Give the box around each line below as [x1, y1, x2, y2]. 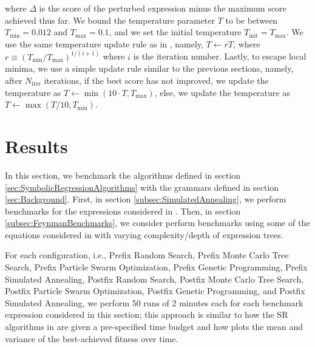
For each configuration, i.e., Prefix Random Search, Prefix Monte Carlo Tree [5, 249, 289, 261]
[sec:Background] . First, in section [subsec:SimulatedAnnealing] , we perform [5, 193, 286, 205]
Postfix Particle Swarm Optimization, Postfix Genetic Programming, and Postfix [5, 284, 305, 297]
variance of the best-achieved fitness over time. [5, 332, 178, 345]
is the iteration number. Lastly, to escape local [133, 50, 307, 63]
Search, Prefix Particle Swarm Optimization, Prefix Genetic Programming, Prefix [5, 261, 308, 273]
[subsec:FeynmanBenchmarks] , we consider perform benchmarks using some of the [5, 216, 310, 229]
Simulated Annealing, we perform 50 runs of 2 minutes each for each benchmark [5, 296, 303, 309]
